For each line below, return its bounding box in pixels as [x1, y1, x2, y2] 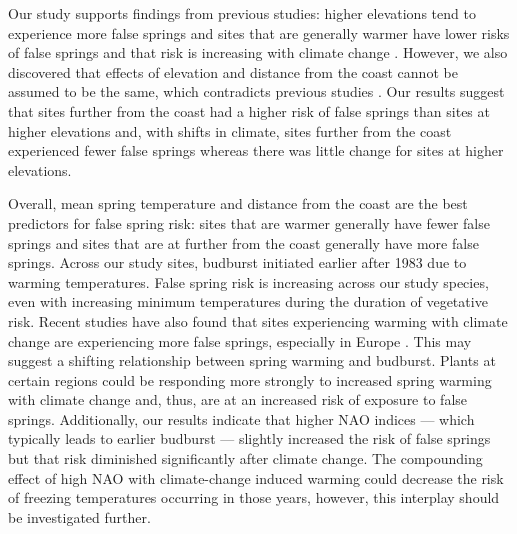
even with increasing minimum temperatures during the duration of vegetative [8, 291, 488, 312]
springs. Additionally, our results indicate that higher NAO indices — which [8, 408, 475, 429]
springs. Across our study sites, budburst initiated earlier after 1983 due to [8, 252, 467, 273]
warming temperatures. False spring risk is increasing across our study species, [8, 271, 489, 292]
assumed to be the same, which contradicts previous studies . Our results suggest [8, 81, 505, 102]
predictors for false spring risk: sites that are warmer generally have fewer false [8, 212, 490, 233]
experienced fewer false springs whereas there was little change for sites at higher [8, 140, 504, 161]
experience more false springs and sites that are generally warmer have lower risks [8, 22, 510, 43]
